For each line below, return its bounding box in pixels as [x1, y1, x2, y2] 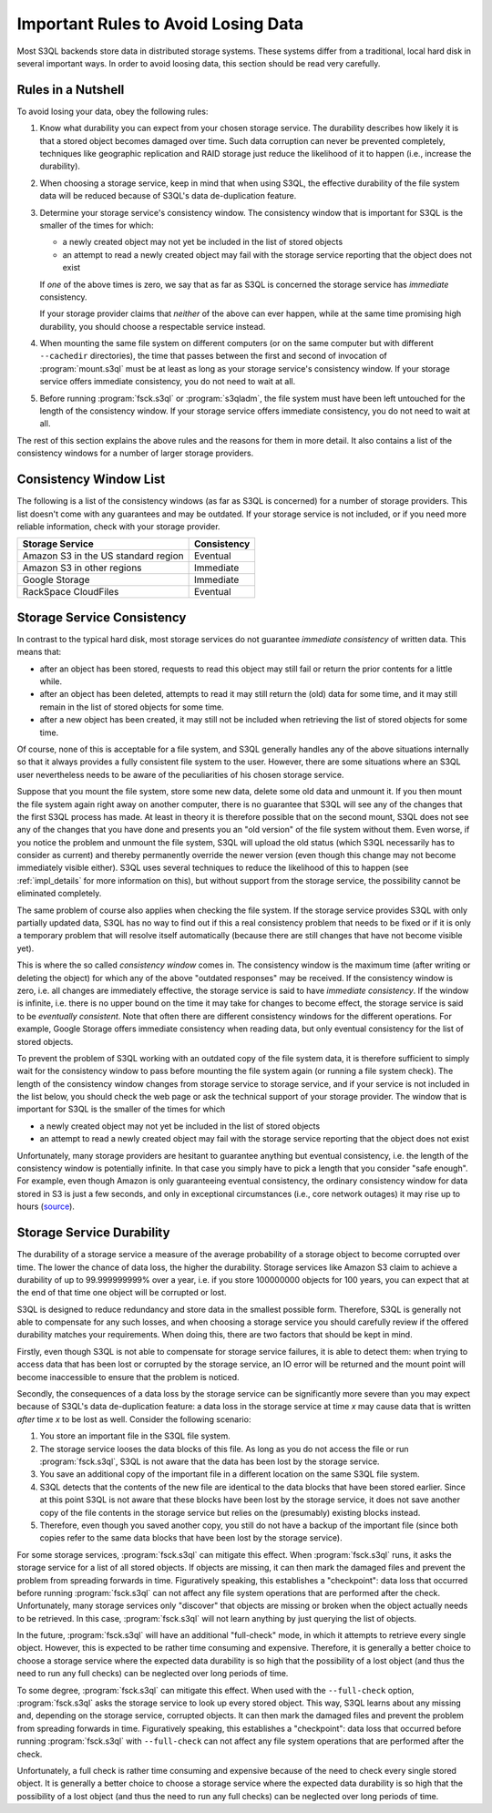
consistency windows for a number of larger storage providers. [16, 447, 254, 459]
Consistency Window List [16, 472, 166, 487]
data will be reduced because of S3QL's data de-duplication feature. [39, 190, 297, 201]
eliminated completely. [16, 888, 102, 899]
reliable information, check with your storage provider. [16, 520, 220, 532]
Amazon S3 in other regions [22, 561, 142, 574]
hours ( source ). [16, 1201, 75, 1212]
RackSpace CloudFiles [22, 586, 119, 599]
